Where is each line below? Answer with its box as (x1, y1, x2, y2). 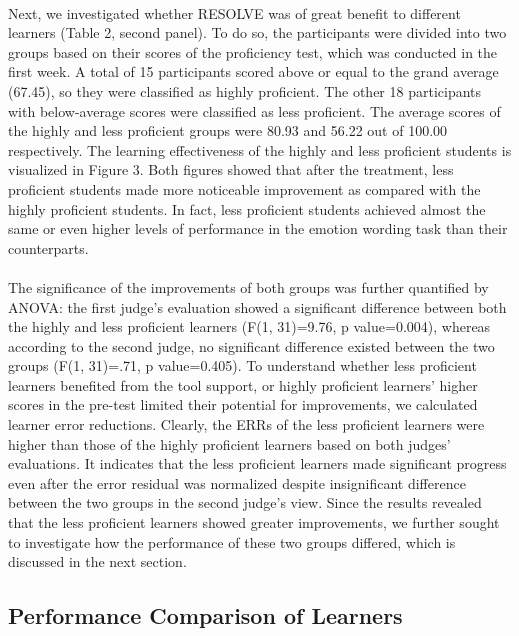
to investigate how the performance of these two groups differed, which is (8, 531, 456, 552)
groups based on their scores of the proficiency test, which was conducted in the (8, 41, 498, 62)
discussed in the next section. (8, 551, 187, 572)
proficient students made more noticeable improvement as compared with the (8, 178, 481, 199)
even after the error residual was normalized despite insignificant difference (8, 472, 466, 493)
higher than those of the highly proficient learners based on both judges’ (8, 433, 451, 454)
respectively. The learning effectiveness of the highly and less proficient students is (8, 139, 512, 160)
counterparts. (8, 237, 89, 258)
